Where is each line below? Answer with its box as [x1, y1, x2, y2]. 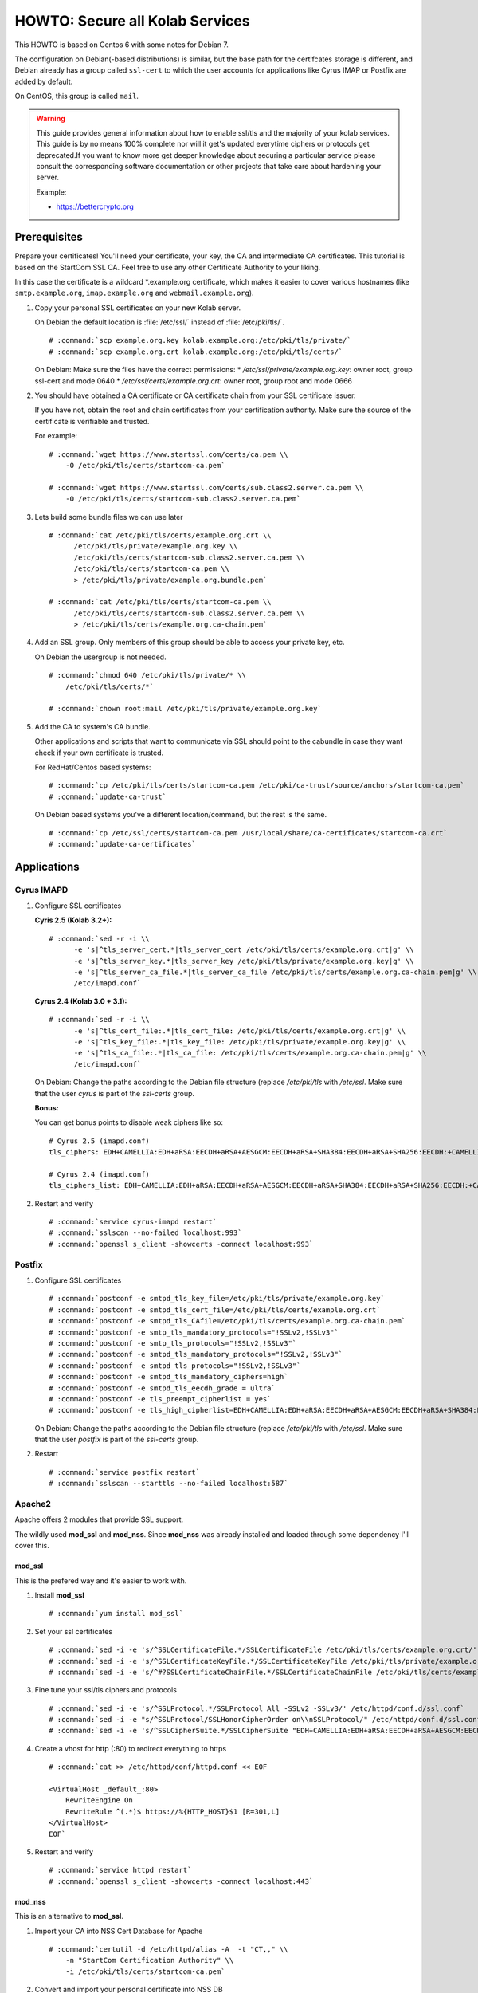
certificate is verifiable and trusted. [34, 416, 150, 426]
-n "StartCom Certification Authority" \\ [65, 1956, 234, 1965]
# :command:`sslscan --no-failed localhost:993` [49, 1228, 242, 1237]
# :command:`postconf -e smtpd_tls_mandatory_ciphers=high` [49, 1372, 288, 1382]
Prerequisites [14, 230, 83, 244]
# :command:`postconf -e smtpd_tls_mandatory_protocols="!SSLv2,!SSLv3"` [49, 1350, 343, 1359]
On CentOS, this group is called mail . [14, 92, 139, 101]
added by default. [14, 77, 73, 86]
